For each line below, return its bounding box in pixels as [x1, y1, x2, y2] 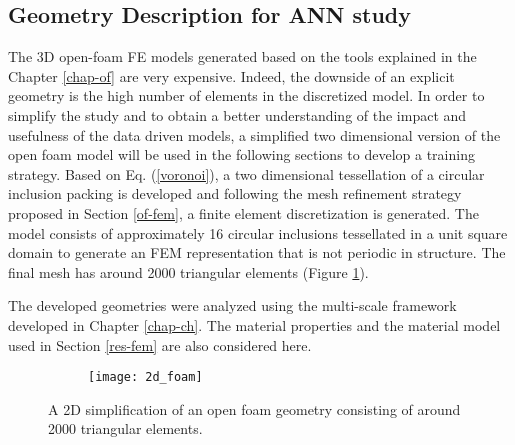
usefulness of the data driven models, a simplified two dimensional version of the [8, 124, 501, 145]
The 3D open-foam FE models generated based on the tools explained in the [8, 46, 477, 67]
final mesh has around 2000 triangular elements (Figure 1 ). [8, 261, 369, 282]
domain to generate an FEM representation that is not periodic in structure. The [8, 242, 506, 263]
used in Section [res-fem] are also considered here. [8, 334, 312, 355]
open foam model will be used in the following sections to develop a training [8, 144, 475, 165]
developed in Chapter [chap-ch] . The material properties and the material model [8, 314, 501, 335]
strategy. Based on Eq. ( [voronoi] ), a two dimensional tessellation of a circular [8, 163, 485, 184]
